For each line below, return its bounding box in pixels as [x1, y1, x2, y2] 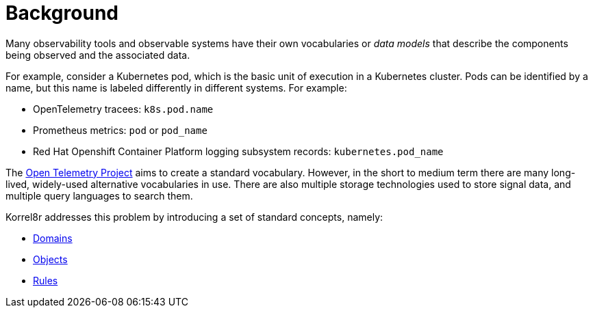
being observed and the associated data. [5, 49, 190, 61]
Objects [33, 253, 68, 265]
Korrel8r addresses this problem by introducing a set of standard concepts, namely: [5, 210, 383, 223]
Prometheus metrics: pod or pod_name [33, 124, 207, 136]
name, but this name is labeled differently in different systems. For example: [5, 81, 347, 94]
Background [5, 1, 118, 25]
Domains [33, 232, 73, 244]
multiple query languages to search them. [5, 189, 193, 202]
